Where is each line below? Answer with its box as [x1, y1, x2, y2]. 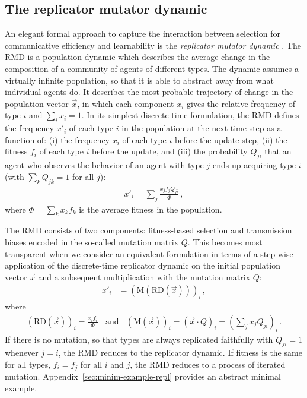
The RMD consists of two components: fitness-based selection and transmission [5, 224, 292, 236]
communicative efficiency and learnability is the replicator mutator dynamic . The [5, 39, 301, 51]
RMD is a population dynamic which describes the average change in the [5, 50, 270, 63]
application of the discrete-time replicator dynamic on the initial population [5, 259, 280, 271]
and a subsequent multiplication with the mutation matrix [38, 270, 251, 283]
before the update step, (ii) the [174, 133, 287, 146]
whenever [5, 346, 39, 359]
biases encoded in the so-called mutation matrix [5, 236, 179, 248]
